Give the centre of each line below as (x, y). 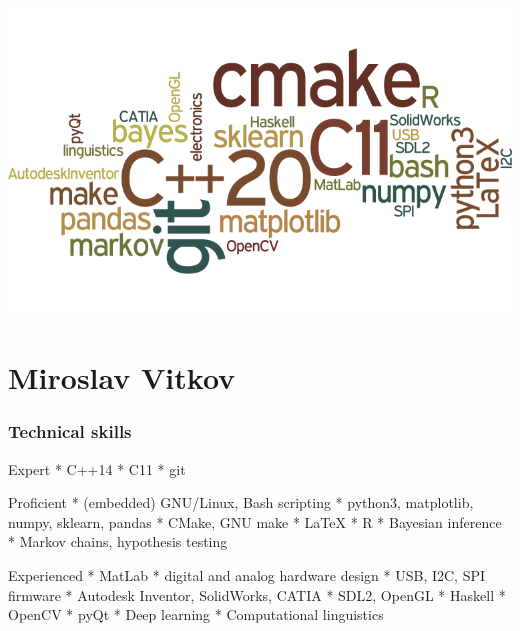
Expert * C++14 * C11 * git (97, 468)
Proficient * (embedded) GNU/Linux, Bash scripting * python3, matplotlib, (241, 502)
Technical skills (70, 431)
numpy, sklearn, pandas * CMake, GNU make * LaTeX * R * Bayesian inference (255, 521)
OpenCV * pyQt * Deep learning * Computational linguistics (196, 614)
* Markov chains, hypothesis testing (118, 541)
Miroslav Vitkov (122, 377)
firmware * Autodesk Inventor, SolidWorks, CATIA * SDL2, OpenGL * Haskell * (257, 594)
